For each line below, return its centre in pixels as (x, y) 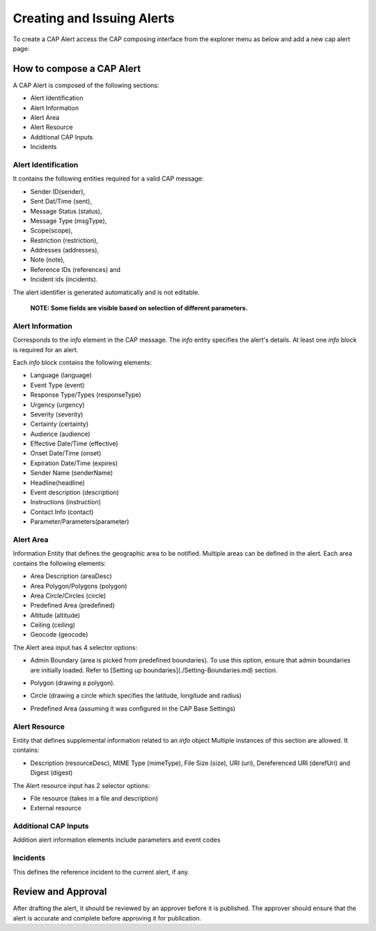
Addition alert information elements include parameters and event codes (117, 840)
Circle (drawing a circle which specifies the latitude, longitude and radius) (136, 696)
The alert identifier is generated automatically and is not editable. (106, 292)
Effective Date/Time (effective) (74, 444)
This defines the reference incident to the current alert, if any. (101, 872)
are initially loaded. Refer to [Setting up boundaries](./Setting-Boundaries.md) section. (154, 670)
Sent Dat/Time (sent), (61, 202)
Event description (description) (75, 492)
